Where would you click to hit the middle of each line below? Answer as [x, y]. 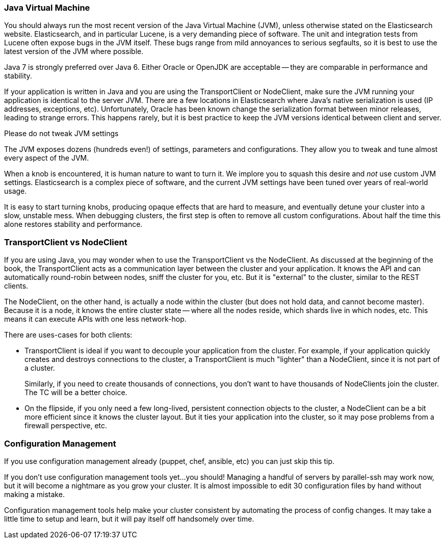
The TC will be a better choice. [76, 393]
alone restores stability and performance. [73, 224]
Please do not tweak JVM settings [61, 134]
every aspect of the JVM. [47, 158]
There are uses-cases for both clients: [68, 335]
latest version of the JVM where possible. [74, 51]
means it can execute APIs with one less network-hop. [95, 319]
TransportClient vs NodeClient [66, 242]
